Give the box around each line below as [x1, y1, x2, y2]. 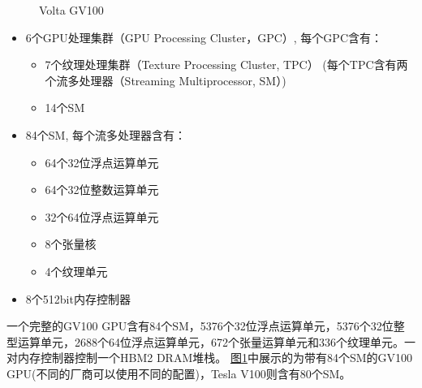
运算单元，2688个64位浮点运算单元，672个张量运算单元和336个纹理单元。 [17, 333, 404, 350]
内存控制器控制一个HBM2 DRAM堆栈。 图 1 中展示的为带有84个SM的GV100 [17, 349, 413, 366]
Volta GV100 [39, 2, 104, 18]
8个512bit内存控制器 [25, 290, 131, 307]
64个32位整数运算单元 [45, 181, 159, 198]
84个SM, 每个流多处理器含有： [25, 126, 186, 143]
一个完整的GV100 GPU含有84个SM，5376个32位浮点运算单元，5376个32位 [6, 317, 394, 334]
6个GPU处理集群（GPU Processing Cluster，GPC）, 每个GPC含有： [25, 28, 382, 45]
